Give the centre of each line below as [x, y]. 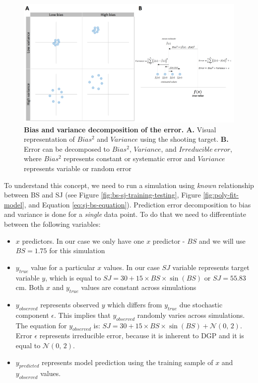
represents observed [70, 304]
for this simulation [77, 250]
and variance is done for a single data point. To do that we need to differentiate [125, 214]
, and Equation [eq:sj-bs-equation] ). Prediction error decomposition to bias [137, 204]
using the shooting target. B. [184, 139]
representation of [49, 139]
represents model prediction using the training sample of [128, 362]
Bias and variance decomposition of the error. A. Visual [120, 129]
